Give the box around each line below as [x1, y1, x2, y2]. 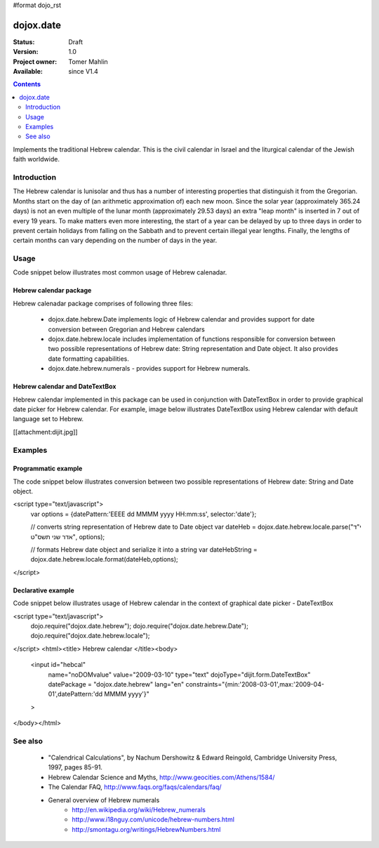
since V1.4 [68, 67, 98, 76]
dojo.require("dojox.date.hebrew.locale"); [30, 632, 150, 640]
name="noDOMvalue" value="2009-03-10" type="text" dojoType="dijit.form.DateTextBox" [48, 670, 311, 679]
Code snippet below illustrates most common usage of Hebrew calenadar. [13, 268, 227, 277]
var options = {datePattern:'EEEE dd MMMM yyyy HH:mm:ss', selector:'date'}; [30, 510, 257, 518]
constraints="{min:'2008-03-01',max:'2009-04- [185, 680, 324, 688]
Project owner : [13, 57, 58, 66]
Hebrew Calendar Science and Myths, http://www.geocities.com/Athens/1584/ [48, 773, 275, 781]
